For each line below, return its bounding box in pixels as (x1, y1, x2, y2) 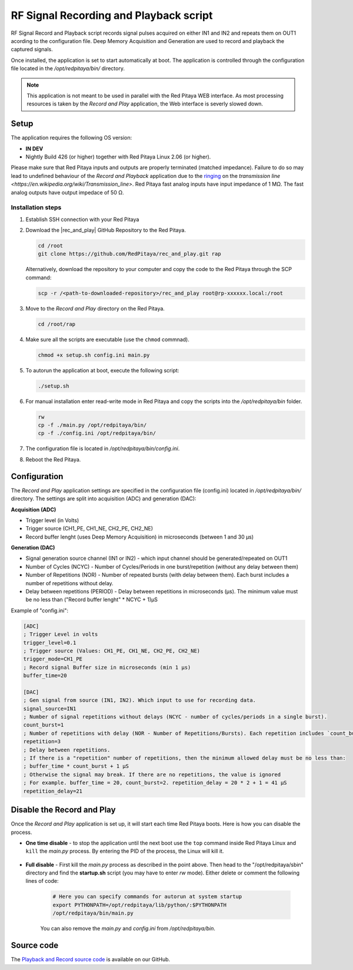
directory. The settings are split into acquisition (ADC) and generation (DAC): (11, 495, 197, 502)
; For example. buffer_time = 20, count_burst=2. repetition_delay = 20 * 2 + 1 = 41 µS (23, 780, 288, 786)
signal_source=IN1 (23, 705, 76, 712)
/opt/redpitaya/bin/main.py (52, 910, 134, 916)
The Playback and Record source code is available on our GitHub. (11, 956, 171, 963)
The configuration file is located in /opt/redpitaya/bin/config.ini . (25, 445, 180, 452)
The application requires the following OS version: (11, 134, 132, 141)
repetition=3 (23, 738, 61, 745)
